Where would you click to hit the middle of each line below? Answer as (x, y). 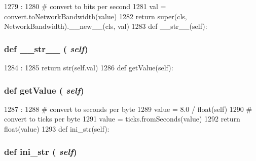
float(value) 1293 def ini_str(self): (57, 129)
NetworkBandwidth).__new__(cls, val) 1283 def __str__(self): (106, 26)
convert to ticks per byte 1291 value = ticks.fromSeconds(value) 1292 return (122, 119)
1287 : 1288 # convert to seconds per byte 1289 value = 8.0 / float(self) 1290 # (128, 109)
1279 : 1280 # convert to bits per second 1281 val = (85, 6)
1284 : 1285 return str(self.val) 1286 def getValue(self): (89, 67)
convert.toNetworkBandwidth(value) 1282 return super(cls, (96, 16)
